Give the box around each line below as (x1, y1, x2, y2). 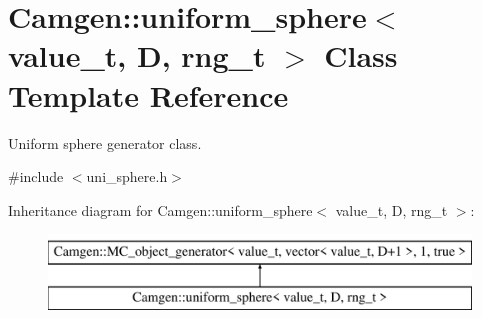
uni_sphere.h (86, 166, 168, 187)
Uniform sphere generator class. (8, 132, 202, 153)
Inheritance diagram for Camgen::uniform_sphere (8, 199, 313, 220)
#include (8, 166, 64, 187)
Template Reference (8, 74, 289, 115)
